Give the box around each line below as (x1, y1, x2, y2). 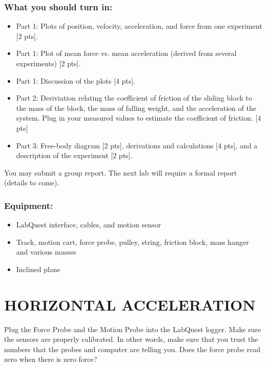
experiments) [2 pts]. (16, 58, 81, 68)
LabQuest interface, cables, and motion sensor (16, 219, 161, 230)
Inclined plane (16, 263, 60, 274)
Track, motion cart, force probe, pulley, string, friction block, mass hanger (16, 236, 249, 247)
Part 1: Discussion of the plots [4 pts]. (16, 75, 135, 86)
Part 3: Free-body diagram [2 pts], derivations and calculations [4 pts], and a (16, 140, 258, 150)
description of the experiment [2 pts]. (16, 150, 133, 161)
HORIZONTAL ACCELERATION (4, 294, 256, 315)
